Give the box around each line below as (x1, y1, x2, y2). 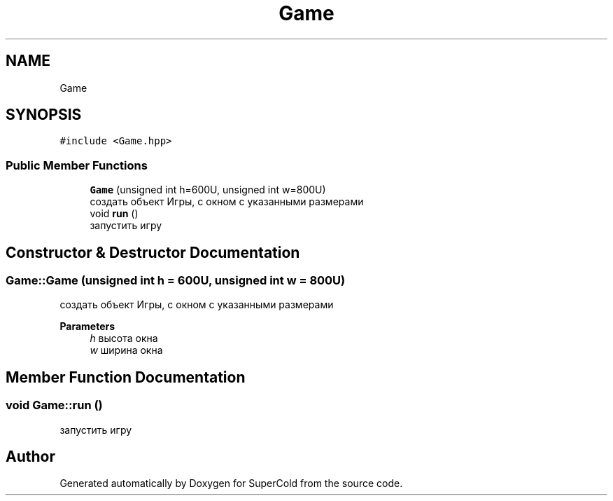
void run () (90, 207, 139, 220)
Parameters (59, 320, 115, 333)
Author (6, 448, 55, 466)
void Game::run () (6, 398, 103, 413)
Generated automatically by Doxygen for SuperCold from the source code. (59, 477, 403, 490)
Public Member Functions (6, 158, 148, 172)
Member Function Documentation (6, 368, 246, 386)
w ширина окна (90, 344, 163, 357)
